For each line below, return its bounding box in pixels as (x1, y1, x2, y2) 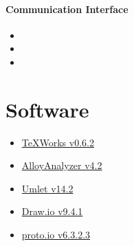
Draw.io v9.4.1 (21, 204, 83, 219)
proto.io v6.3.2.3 (21, 227, 91, 242)
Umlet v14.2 (21, 181, 74, 195)
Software (5, 95, 89, 123)
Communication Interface (5, 1, 129, 16)
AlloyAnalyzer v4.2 (21, 158, 102, 172)
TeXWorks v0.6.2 (21, 135, 94, 149)
